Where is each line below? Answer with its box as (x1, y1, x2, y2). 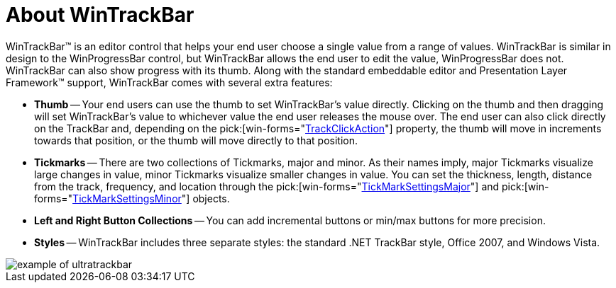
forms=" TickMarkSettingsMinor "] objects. (34, 192, 230, 205)
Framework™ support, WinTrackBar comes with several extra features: (6, 76, 333, 88)
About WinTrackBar (6, 3, 194, 27)
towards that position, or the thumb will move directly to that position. (34, 134, 358, 146)
